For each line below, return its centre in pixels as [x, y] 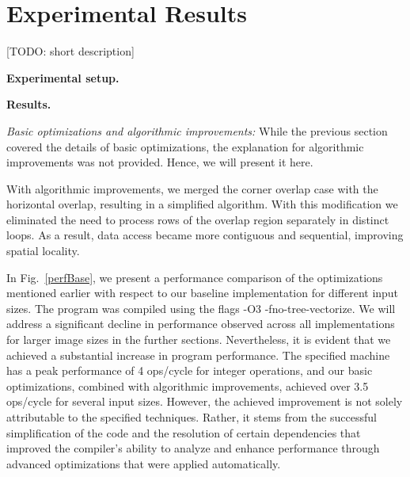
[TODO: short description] [70, 51]
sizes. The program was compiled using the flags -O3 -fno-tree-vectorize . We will [201, 308]
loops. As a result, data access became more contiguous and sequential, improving [205, 235]
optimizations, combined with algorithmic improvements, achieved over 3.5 [188, 385]
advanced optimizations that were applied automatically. [144, 463]
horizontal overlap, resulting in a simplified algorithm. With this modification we [202, 204]
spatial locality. [43, 251]
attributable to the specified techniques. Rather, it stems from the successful [192, 417]
